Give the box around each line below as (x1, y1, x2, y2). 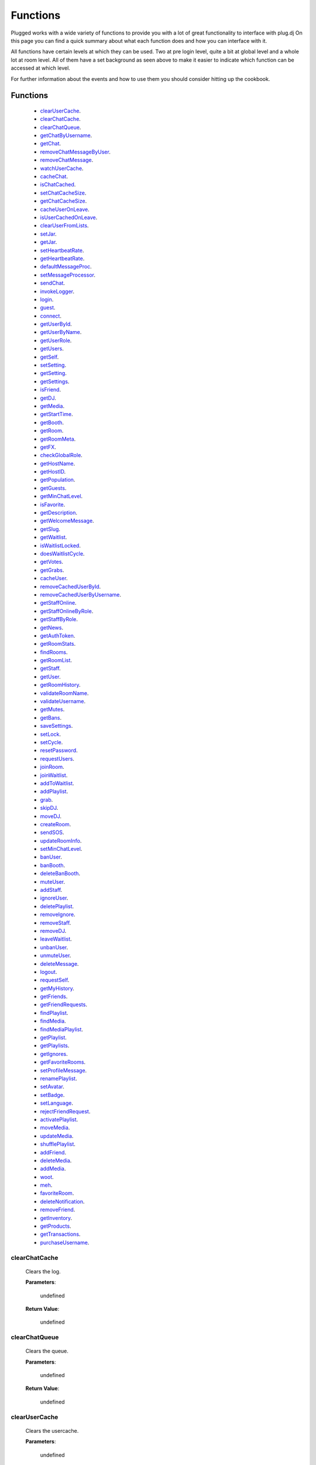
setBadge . (40, 1091, 65, 1098)
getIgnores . (40, 1050, 68, 1057)
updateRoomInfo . (40, 837, 82, 844)
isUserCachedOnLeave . (40, 214, 98, 221)
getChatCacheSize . (40, 197, 87, 205)
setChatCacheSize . (40, 189, 87, 196)
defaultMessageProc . (40, 263, 92, 270)
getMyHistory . (40, 984, 74, 992)
